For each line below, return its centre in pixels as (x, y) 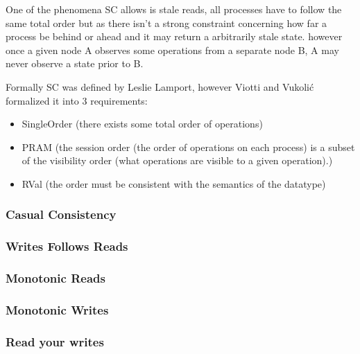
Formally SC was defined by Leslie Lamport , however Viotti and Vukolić (160, 86)
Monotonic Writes (57, 309)
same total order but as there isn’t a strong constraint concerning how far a (166, 23)
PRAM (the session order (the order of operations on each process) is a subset (188, 147)
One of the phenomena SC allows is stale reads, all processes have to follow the (174, 9)
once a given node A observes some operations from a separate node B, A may (172, 50)
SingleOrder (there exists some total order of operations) (142, 124)
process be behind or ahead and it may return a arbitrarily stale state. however (174, 36)
